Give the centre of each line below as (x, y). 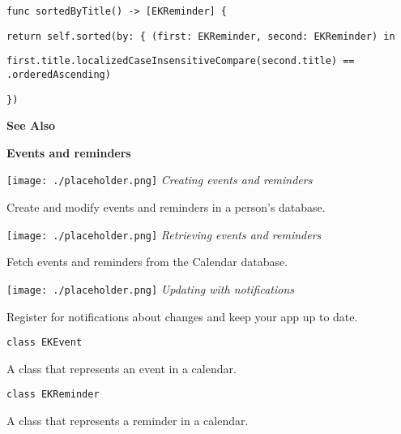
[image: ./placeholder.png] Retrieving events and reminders (164, 234)
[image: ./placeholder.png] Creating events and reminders (160, 180)
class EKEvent (45, 343)
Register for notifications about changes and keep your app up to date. (182, 316)
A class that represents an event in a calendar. (122, 368)
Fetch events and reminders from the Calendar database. (147, 262)
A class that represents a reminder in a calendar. (128, 421)
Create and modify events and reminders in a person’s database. (166, 207)
